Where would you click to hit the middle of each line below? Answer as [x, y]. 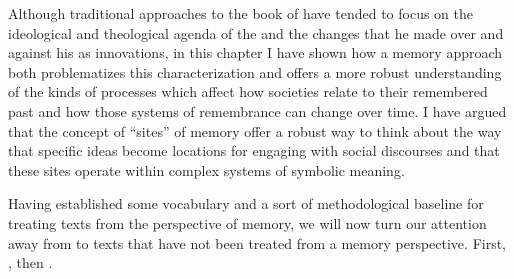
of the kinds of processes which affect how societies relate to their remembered [248, 91]
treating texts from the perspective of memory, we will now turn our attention [247, 222]
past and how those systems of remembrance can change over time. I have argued [257, 110]
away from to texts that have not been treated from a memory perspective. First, [257, 242]
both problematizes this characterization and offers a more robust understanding [255, 71]
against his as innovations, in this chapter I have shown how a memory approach [255, 52]
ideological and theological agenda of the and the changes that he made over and [256, 32]
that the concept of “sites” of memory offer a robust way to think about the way [255, 130]
